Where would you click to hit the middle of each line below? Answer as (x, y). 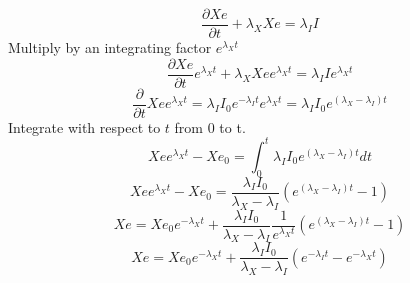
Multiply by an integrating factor (110, 47)
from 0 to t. (210, 126)
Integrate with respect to (84, 126)
